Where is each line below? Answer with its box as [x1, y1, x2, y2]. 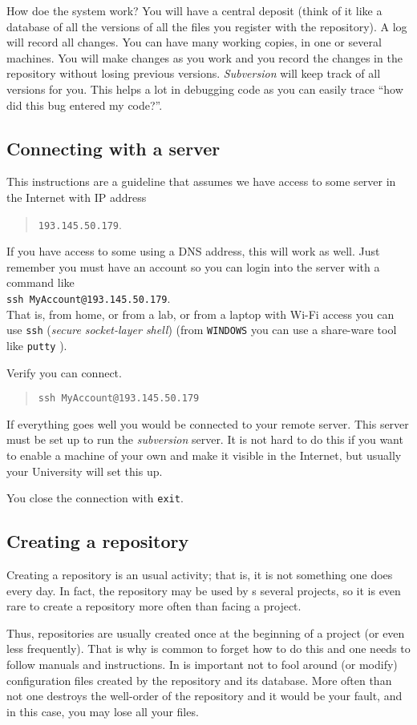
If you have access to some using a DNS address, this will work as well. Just [6, 243, 380, 260]
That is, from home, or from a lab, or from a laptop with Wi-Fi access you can [6, 305, 395, 322]
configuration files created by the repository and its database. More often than [6, 671, 392, 688]
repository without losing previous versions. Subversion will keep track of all [6, 65, 381, 82]
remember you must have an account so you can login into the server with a [6, 258, 380, 275]
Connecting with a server [6, 135, 221, 160]
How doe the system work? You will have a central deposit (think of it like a [6, 2, 383, 18]
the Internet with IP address [6, 188, 147, 205]
